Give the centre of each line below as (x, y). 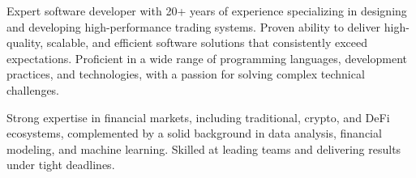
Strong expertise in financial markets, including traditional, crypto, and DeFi (198, 117)
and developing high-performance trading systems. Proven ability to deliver (194, 26)
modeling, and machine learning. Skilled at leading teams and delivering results (204, 148)
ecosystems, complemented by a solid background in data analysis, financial (194, 133)
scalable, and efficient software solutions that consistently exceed (207, 42)
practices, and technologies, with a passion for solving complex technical (186, 74)
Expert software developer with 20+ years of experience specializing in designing (207, 11)
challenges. (33, 89)
